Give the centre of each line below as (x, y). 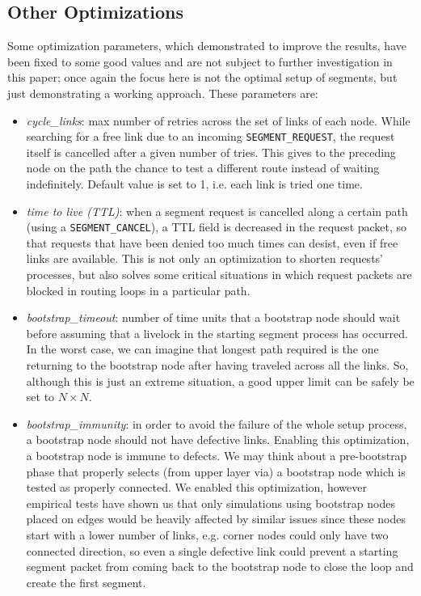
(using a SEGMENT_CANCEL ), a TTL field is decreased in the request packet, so (217, 227)
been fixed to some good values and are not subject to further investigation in (200, 61)
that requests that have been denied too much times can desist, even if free (212, 242)
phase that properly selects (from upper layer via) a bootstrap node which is (216, 471)
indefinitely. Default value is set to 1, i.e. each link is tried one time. (194, 184)
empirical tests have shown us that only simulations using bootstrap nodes (210, 503)
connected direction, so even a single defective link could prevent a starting (212, 550)
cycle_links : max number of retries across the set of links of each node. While (218, 120)
